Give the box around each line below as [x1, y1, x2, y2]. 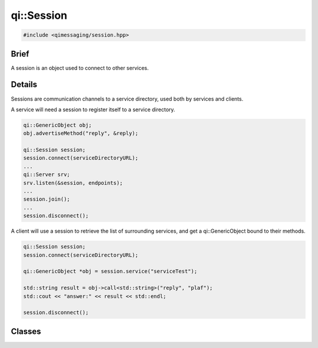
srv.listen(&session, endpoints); [23, 180, 123, 186]
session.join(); [23, 196, 71, 203]
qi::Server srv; [23, 171, 71, 178]
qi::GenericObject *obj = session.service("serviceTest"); [23, 268, 197, 275]
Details [11, 79, 38, 90]
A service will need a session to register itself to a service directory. [11, 106, 175, 113]
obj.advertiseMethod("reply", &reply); [23, 130, 138, 137]
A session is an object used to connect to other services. [11, 64, 149, 71]
